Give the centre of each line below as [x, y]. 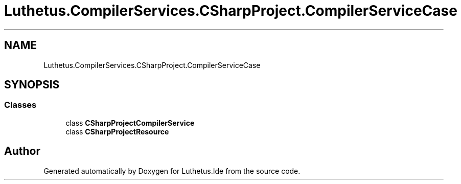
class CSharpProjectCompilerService [130, 123]
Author [22, 151]
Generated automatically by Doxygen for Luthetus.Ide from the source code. [172, 171]
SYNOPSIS [32, 85]
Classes [20, 105]
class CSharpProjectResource [117, 131]
